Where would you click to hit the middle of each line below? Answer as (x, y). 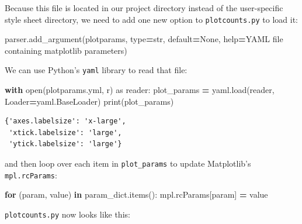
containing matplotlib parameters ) (66, 50)
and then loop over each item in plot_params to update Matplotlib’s (128, 163)
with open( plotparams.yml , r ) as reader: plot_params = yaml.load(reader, (140, 90)
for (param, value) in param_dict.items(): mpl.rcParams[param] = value (136, 194)
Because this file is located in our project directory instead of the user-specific (144, 8)
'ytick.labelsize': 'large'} (65, 144)
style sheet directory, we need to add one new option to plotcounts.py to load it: (152, 19)
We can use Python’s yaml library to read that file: (96, 70)
